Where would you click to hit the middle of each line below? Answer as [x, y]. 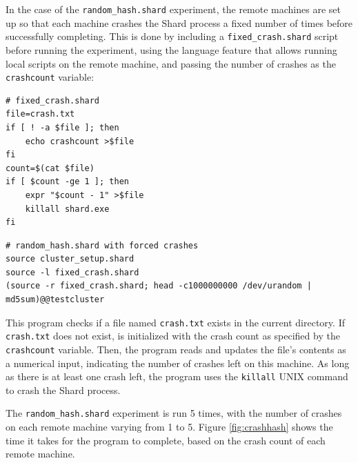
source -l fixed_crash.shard [72, 272]
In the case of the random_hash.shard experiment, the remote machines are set [173, 9]
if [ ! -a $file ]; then [62, 127]
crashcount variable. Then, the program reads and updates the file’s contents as [176, 349]
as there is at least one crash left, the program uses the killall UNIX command [177, 376]
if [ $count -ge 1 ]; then [67, 182]
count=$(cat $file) [50, 168]
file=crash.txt [40, 114]
